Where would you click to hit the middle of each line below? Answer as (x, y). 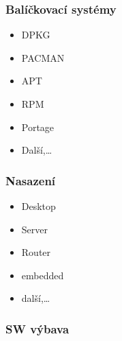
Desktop (39, 206)
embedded (43, 275)
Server (34, 229)
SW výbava (37, 328)
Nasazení (31, 180)
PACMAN (43, 57)
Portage (38, 127)
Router (36, 252)
